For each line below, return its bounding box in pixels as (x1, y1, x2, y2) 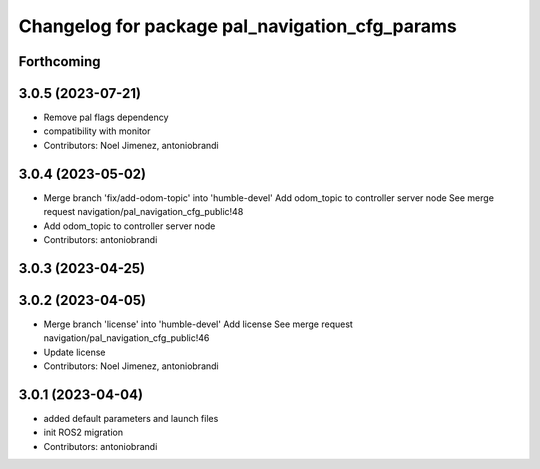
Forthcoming (18, 53, 101, 70)
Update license (43, 346, 106, 358)
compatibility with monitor (43, 125, 151, 137)
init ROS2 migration (43, 426, 124, 439)
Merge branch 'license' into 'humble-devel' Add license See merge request (43, 318, 354, 330)
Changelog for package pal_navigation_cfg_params (18, 15, 457, 37)
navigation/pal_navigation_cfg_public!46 (43, 332, 210, 344)
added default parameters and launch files (43, 412, 219, 424)
